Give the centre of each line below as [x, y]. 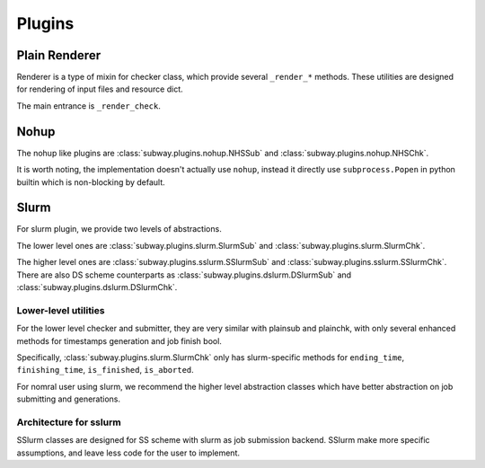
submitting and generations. [69, 399]
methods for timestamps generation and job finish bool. [119, 340]
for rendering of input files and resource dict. [100, 89]
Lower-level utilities [61, 310]
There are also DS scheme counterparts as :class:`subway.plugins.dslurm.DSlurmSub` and [184, 275]
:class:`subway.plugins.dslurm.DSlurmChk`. [97, 287]
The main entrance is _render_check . [88, 106]
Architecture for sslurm [69, 422]
